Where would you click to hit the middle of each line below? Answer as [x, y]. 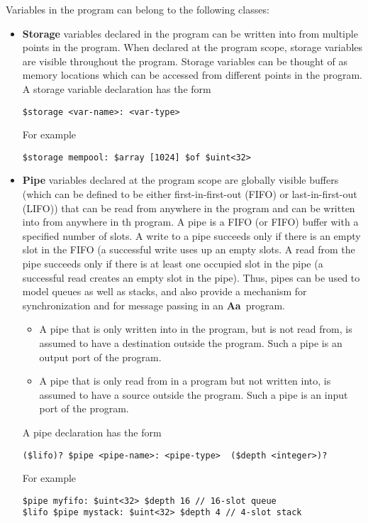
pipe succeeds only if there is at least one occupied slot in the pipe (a [173, 264]
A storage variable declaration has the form [117, 88]
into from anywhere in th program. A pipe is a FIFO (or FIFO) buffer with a [190, 222]
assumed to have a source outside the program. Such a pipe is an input [194, 394]
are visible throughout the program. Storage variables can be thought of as [185, 61]
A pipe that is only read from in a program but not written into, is [185, 381]
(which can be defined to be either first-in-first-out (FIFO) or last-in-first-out [190, 194]
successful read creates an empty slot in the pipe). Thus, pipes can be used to [191, 277]
